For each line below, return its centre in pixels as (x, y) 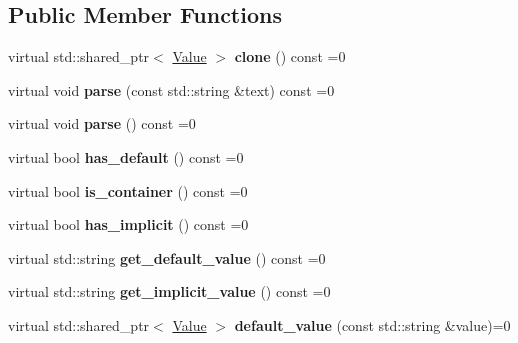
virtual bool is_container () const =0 (128, 190)
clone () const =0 (290, 56)
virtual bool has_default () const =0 (126, 156)
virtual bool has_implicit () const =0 (128, 224)
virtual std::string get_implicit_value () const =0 (169, 291)
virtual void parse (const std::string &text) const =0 (171, 89)
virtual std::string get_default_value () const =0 (167, 257)
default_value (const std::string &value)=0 (372, 324)
